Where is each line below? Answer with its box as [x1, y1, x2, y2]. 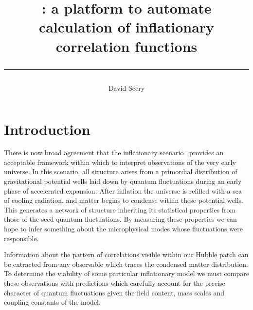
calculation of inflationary [38, 17, 215, 37]
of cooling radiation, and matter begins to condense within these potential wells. [4, 195, 243, 205]
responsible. [4, 233, 39, 243]
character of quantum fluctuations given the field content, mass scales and [4, 287, 225, 297]
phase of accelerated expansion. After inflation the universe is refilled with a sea [4, 185, 242, 196]
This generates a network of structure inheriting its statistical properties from [4, 204, 236, 214]
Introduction [4, 119, 90, 139]
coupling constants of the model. [4, 297, 101, 307]
